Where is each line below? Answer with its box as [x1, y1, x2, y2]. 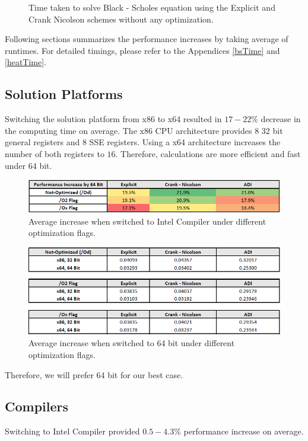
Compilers [5, 397, 69, 416]
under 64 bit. [5, 159, 52, 171]
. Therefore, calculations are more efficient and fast [115, 147, 301, 159]
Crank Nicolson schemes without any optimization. [28, 12, 214, 25]
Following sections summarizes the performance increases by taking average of [5, 33, 288, 45]
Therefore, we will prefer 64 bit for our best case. [5, 368, 183, 381]
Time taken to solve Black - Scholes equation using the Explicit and [28, 1, 275, 13]
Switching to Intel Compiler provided [5, 425, 140, 437]
